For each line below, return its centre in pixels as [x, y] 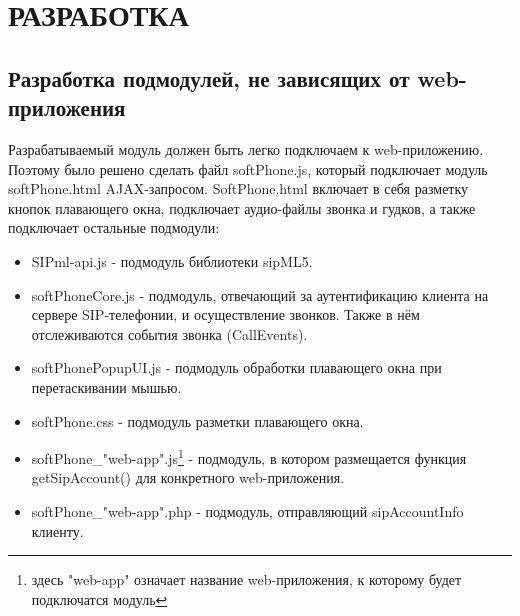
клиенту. [57, 530]
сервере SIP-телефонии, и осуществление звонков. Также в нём [225, 314]
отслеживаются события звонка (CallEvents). [169, 333]
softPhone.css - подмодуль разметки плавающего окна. [197, 420]
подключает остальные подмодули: [114, 227]
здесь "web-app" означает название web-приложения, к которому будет [246, 579]
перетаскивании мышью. [106, 386]
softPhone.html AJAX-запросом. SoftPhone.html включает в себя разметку [238, 188]
